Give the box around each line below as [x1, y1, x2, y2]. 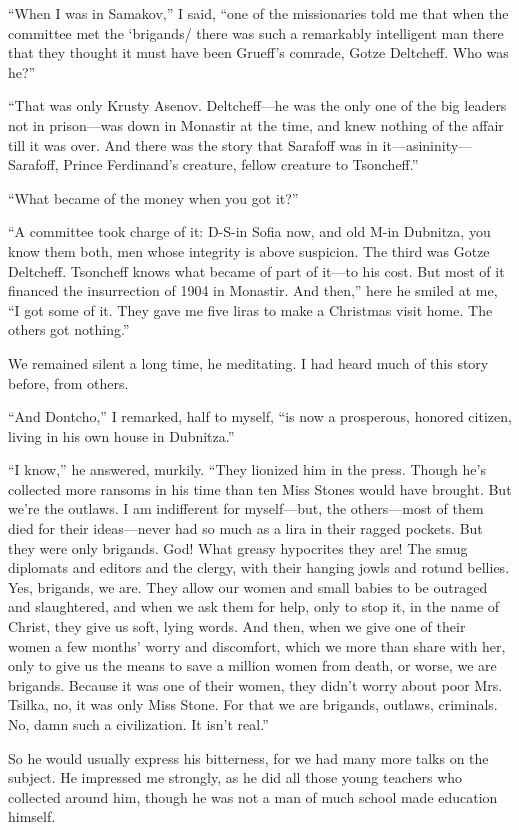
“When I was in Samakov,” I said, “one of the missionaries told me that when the [8, 3, 509, 23]
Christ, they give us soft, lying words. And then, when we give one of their [8, 616, 466, 637]
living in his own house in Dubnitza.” [8, 425, 235, 446]
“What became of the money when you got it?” [8, 187, 299, 208]
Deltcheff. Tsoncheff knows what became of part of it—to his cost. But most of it [8, 260, 505, 281]
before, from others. [8, 372, 129, 393]
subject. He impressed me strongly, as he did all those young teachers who [8, 767, 463, 788]
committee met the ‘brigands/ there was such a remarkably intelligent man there [8, 22, 504, 43]
